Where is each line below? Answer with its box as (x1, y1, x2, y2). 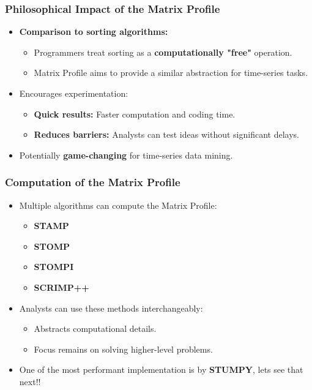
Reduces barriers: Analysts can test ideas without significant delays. (34, 128, 299, 141)
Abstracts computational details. (34, 322, 157, 335)
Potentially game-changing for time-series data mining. (19, 148, 233, 161)
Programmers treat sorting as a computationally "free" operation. (34, 45, 292, 58)
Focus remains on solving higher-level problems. (34, 342, 213, 355)
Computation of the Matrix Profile (5, 174, 180, 190)
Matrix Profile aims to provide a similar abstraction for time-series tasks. (34, 66, 308, 79)
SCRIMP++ (34, 280, 89, 293)
